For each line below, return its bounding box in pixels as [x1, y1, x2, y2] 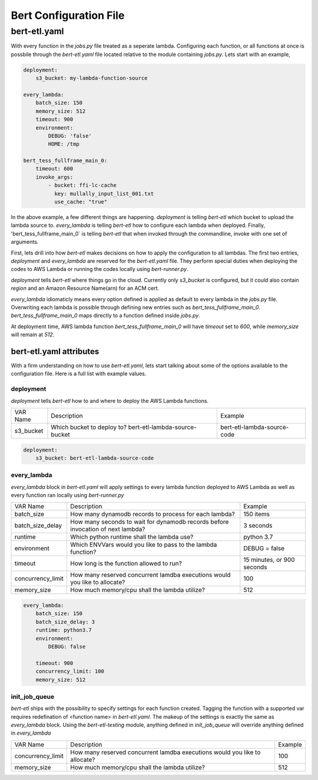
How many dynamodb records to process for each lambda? [70, 510, 235, 518]
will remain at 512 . [11, 331, 55, 338]
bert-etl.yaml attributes [11, 346, 100, 356]
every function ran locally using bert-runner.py [11, 492, 124, 499]
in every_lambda [11, 729, 51, 736]
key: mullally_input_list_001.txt [54, 190, 154, 197]
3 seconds [243, 521, 273, 530]
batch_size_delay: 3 [35, 619, 95, 625]
